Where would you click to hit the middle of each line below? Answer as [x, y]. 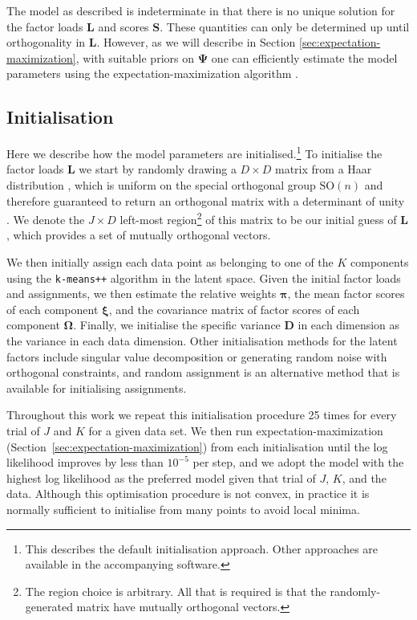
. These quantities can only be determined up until [285, 26]
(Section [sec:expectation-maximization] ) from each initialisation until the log [197, 446]
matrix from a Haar [323, 169]
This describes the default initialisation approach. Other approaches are [202, 548]
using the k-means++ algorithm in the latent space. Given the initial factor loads [204, 277]
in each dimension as [349, 325]
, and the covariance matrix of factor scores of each [234, 309]
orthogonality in [46, 42]
